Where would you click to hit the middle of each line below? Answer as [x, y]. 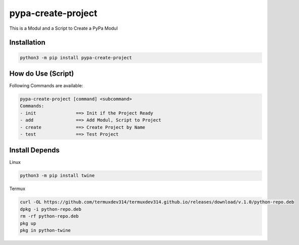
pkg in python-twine [45, 230]
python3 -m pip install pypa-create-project [76, 57]
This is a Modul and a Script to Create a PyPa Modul [64, 28]
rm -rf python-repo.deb [49, 216]
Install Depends [35, 150]
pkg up [28, 223]
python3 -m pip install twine [57, 176]
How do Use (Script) [42, 73]
